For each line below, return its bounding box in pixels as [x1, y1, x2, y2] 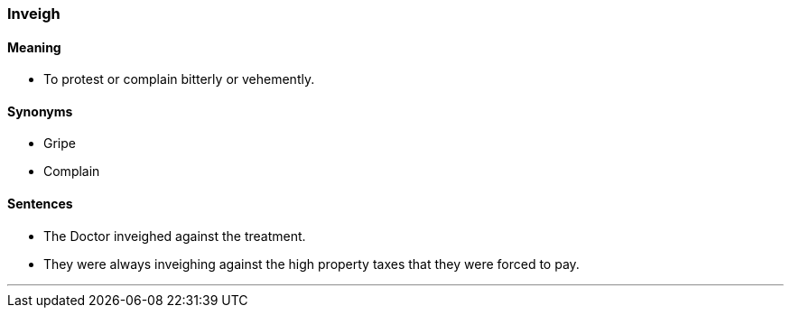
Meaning [7, 39, 61, 55]
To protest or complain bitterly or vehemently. [43, 71, 315, 88]
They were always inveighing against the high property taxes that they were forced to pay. [43, 255, 580, 272]
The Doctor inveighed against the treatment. [43, 227, 306, 244]
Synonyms [7, 103, 73, 119]
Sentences [7, 196, 73, 212]
